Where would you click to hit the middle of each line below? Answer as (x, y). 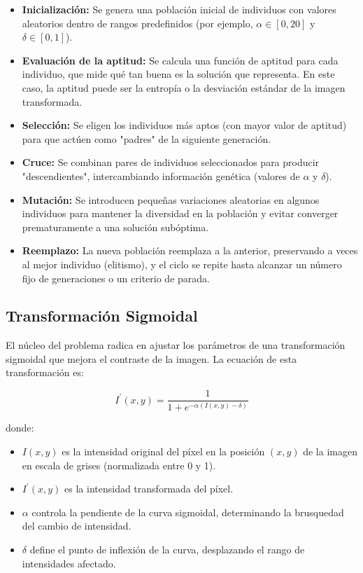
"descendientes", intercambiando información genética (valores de (161, 175)
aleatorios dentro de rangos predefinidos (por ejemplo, (137, 23)
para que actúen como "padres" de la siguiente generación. (147, 138)
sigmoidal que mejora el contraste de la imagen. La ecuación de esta (151, 358)
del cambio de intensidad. (77, 526)
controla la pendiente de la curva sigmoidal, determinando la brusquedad (188, 512)
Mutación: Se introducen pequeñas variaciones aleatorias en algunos (171, 199)
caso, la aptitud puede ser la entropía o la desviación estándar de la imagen (184, 87)
